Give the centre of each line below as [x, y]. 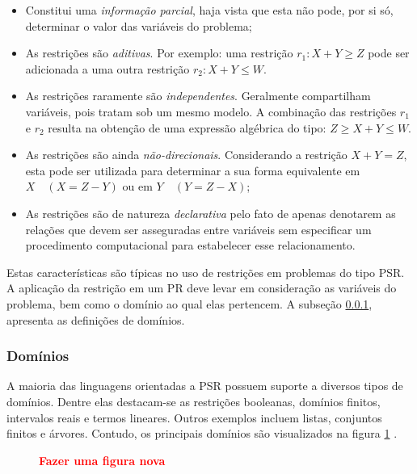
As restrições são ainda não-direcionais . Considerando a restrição [186, 155]
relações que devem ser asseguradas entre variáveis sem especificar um [198, 229]
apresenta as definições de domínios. [96, 319]
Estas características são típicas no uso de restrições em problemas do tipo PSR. [206, 272]
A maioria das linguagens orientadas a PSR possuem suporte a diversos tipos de [205, 386]
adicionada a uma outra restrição [107, 68]
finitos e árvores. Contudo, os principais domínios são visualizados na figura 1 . [202, 433]
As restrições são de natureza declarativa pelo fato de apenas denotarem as [211, 213]
